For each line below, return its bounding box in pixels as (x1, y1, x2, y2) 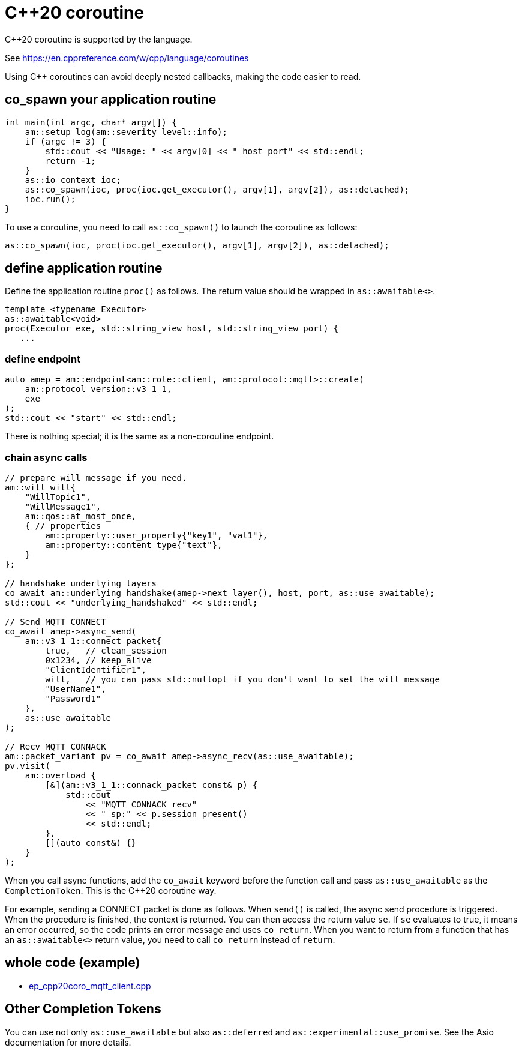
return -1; (45, 155, 96, 166)
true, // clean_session (45, 645, 167, 655)
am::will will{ (5, 482, 76, 492)
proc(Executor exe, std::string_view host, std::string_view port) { (5, 324, 339, 334)
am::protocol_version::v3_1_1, (25, 384, 172, 394)
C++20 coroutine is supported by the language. (5, 34, 193, 44)
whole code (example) (5, 955, 140, 971)
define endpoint (5, 352, 81, 365)
